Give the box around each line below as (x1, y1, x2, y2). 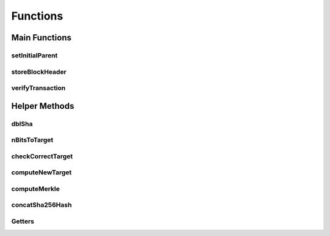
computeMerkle (11, 184, 61, 193)
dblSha (11, 119, 33, 128)
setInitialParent (11, 51, 58, 59)
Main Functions (11, 32, 71, 43)
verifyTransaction (11, 84, 66, 92)
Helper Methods (11, 101, 75, 111)
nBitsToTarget (11, 136, 54, 144)
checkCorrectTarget (11, 152, 73, 160)
